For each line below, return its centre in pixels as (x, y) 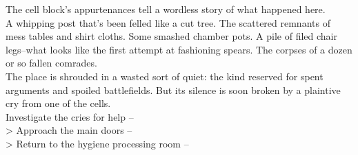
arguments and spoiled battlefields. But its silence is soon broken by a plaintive (173, 90)
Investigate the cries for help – (70, 116)
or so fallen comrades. (51, 63)
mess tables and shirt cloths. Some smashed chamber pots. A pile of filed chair (171, 36)
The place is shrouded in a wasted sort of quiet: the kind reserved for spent (165, 76)
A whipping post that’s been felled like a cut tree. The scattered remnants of (168, 22)
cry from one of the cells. (58, 103)
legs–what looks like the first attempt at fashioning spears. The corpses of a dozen (179, 49)
